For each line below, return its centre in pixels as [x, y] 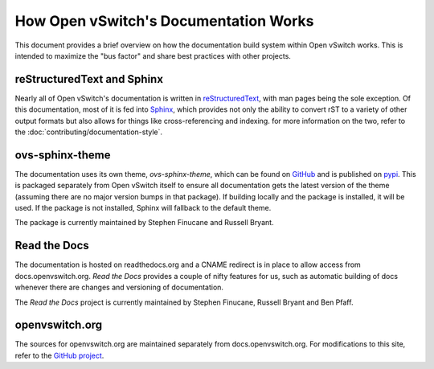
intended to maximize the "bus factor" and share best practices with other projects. [153, 55]
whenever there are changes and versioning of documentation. [119, 287]
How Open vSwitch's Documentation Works [164, 21]
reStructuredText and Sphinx [89, 79]
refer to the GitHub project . [59, 355]
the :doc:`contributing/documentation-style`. [89, 132]
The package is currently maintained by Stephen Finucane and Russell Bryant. [144, 223]
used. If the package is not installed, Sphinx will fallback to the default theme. [143, 208]
